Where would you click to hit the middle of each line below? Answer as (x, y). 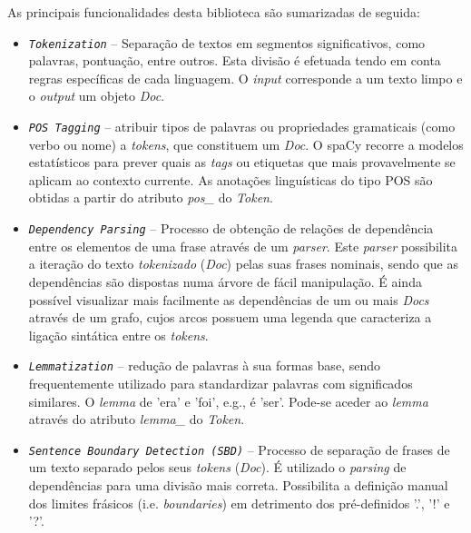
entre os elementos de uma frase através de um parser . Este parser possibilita (243, 246)
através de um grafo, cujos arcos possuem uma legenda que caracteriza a (230, 317)
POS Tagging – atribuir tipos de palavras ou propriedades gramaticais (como (242, 127)
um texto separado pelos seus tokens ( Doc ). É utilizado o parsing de (217, 467)
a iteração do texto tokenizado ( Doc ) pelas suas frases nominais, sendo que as (243, 264)
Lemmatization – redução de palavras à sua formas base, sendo (204, 365)
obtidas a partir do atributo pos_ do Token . (151, 197)
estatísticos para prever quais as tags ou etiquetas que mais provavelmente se (242, 162)
